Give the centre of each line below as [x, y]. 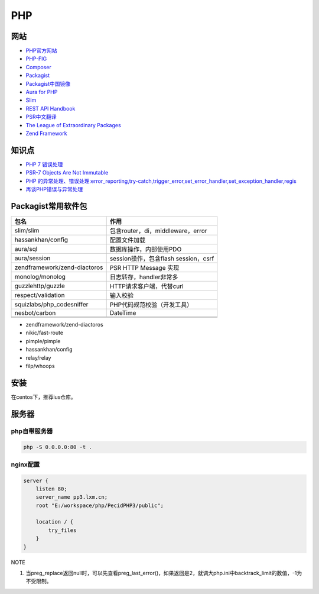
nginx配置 [25, 464]
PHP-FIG [36, 59]
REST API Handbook [51, 108]
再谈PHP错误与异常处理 [54, 189]
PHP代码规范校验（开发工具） [151, 305]
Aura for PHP [42, 92]
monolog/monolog [40, 276]
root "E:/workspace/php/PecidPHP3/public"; [100, 505]
